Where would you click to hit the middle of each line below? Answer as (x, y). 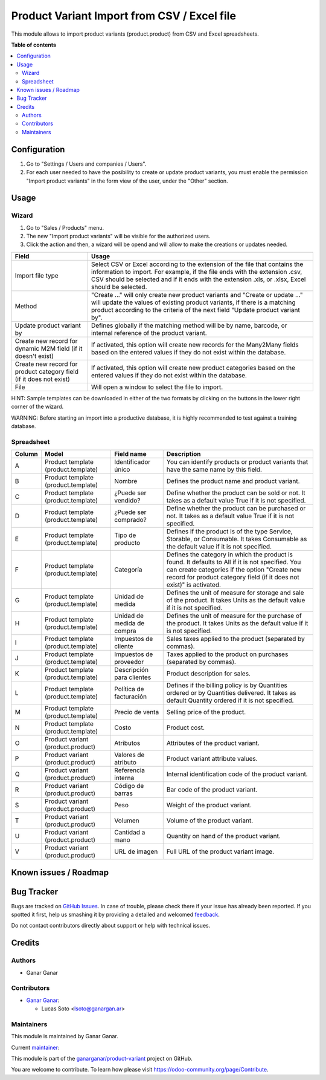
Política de (129, 689)
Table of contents (34, 45)
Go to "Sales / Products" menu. (65, 227)
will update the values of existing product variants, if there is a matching (193, 302)
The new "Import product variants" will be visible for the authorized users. (118, 236)
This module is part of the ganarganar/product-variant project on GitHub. (102, 1059)
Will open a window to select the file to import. (157, 387)
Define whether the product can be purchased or (236, 509)
